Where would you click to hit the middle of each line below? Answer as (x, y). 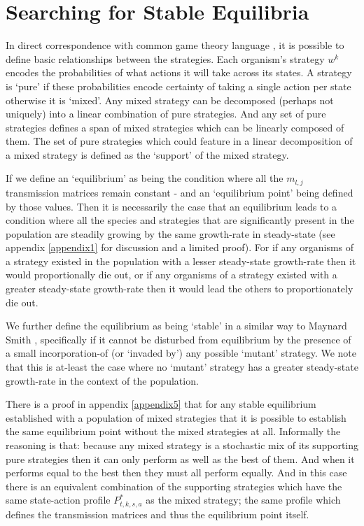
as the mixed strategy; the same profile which (243, 500)
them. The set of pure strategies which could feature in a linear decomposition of (179, 141)
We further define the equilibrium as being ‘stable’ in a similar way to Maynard (176, 326)
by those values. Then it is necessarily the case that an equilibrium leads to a (171, 206)
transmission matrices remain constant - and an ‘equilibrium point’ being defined (180, 192)
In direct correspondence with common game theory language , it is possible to (175, 45)
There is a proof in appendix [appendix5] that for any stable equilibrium (161, 404)
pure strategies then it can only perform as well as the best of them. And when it (180, 459)
